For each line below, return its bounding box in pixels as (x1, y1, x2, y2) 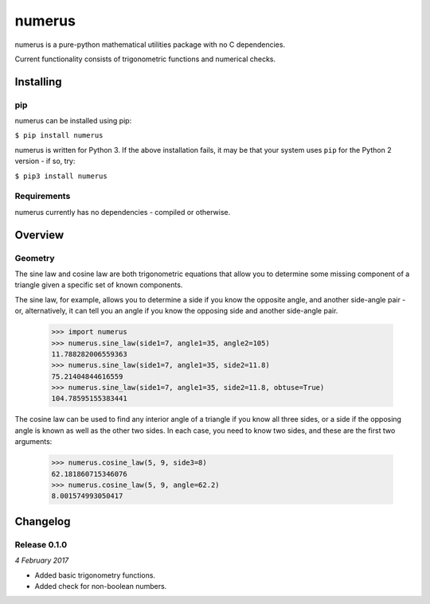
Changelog (14, 514, 71, 528)
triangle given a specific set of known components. (14, 280, 183, 290)
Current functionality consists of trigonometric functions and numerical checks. (14, 54, 276, 64)
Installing (14, 75, 63, 88)
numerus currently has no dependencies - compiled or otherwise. (14, 207, 231, 216)
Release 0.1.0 (14, 539, 68, 550)
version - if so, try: (14, 156, 76, 166)
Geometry (14, 252, 55, 263)
